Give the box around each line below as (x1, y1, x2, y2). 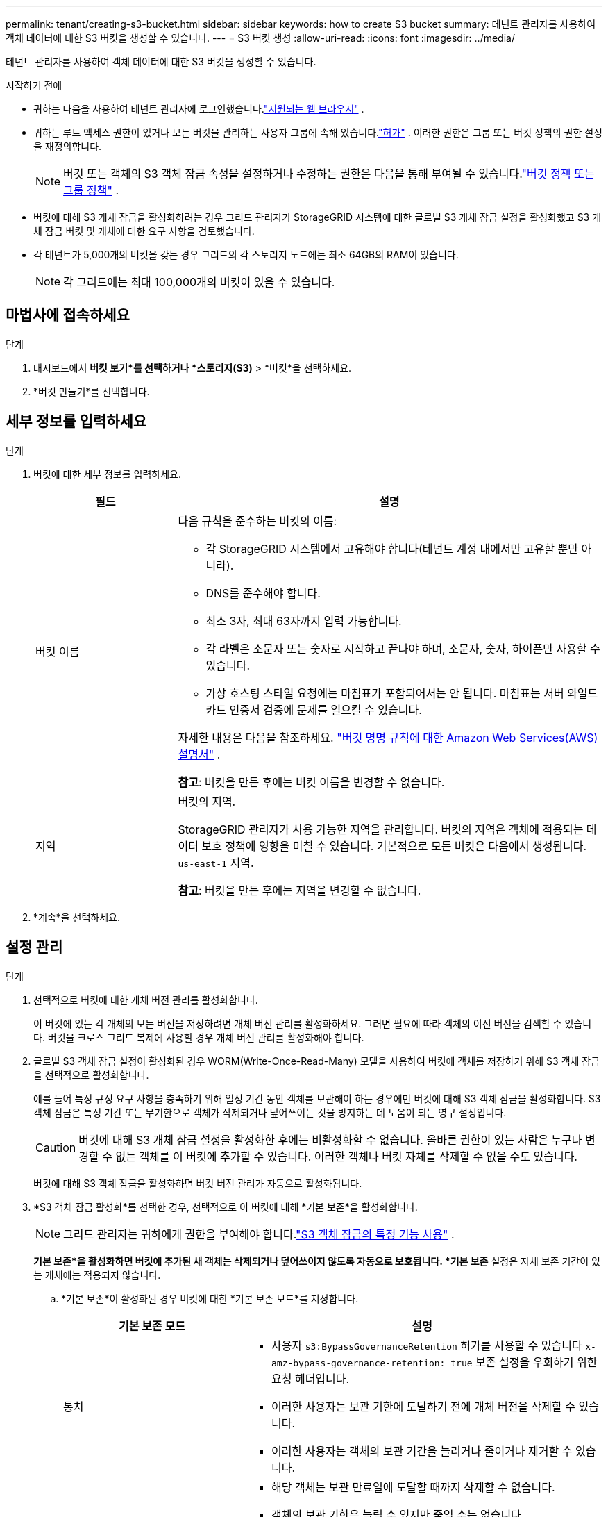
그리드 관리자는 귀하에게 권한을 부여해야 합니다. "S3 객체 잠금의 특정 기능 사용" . (63, 1227, 455, 1241)
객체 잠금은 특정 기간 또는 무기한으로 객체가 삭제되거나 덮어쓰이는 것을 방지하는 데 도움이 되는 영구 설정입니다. (33, 1106, 507, 1118)
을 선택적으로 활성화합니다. (33, 1068, 149, 1081)
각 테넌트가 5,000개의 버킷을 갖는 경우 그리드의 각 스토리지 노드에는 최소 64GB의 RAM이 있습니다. (33, 249, 459, 260)
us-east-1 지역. (178, 855, 254, 870)
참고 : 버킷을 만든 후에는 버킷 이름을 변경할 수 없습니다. (178, 774, 445, 789)
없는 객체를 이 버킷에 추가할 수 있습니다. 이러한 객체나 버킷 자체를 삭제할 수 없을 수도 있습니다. (115, 1149, 577, 1163)
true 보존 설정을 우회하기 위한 (450, 1354, 598, 1369)
